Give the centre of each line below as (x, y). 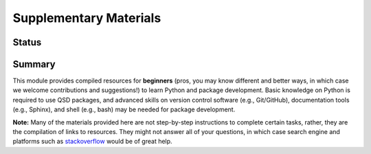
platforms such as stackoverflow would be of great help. (92, 142)
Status (27, 42)
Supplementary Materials (87, 18)
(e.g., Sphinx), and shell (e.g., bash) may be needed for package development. (124, 109)
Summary (34, 64)
